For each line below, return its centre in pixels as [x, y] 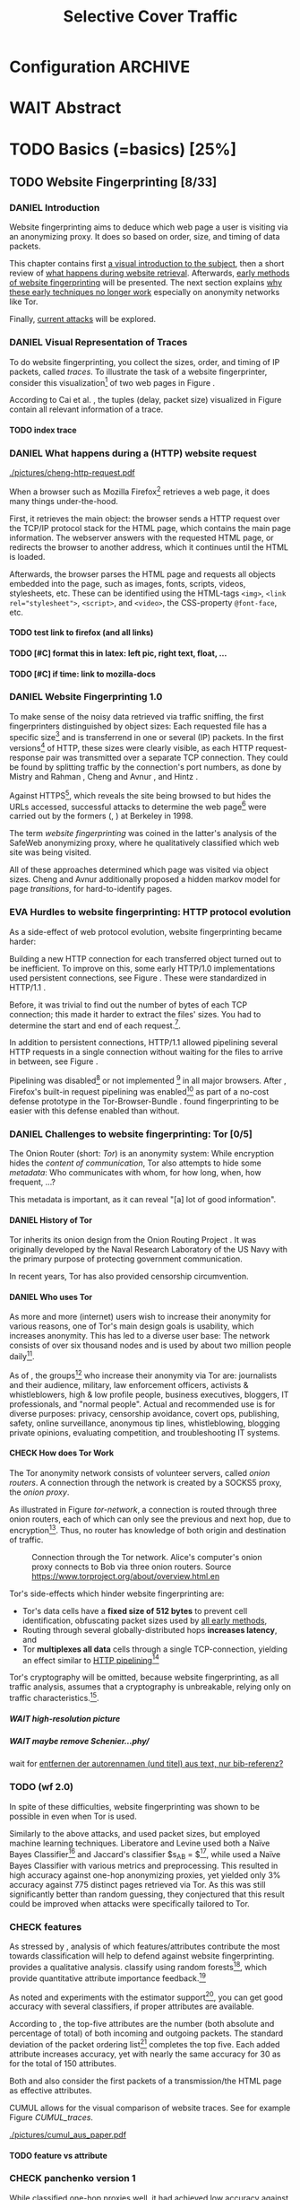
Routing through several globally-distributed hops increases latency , [150, 1629]
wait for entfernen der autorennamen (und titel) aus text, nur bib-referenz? [146, 1764]
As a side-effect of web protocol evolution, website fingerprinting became [146, 931]
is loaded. [27, 556]
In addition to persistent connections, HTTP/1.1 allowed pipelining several [144, 1043]
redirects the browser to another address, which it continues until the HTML [149, 547]
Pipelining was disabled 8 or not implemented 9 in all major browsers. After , [148, 1080]
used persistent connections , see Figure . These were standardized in [138, 978]
